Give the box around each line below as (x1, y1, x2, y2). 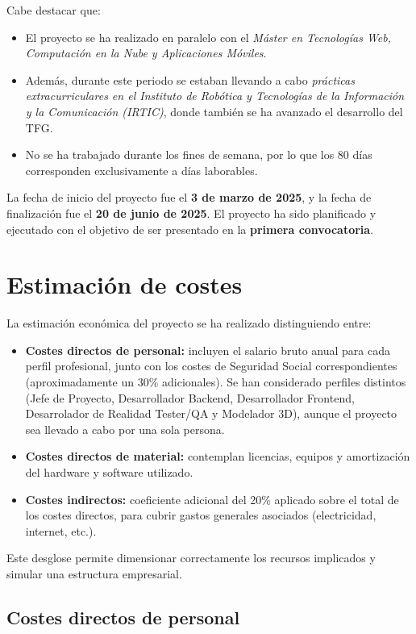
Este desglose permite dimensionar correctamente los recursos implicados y (6, 549, 376, 566)
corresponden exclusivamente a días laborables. (25, 161, 258, 178)
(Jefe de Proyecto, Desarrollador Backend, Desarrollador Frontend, (25, 389, 355, 406)
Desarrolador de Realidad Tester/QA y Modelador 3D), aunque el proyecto (25, 405, 397, 422)
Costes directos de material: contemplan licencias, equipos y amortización (25, 448, 410, 465)
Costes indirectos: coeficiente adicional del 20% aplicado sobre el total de (25, 490, 399, 507)
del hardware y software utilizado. (25, 464, 193, 480)
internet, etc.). (25, 522, 97, 539)
